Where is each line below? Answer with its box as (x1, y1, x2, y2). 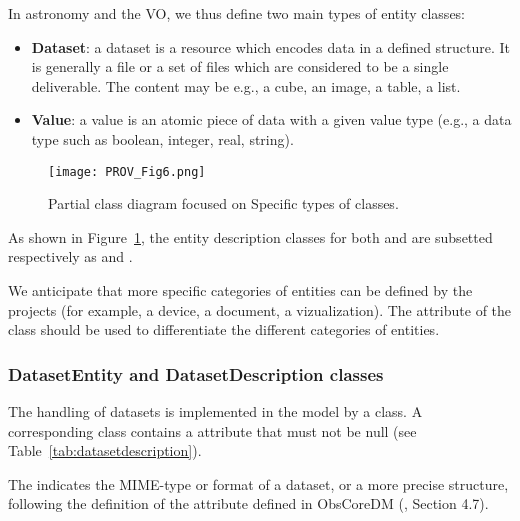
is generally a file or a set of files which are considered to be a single (31, 56, 449, 77)
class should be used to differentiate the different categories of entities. (8, 319, 440, 340)
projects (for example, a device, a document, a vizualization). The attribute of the (8, 299, 512, 320)
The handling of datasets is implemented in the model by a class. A (8, 401, 423, 421)
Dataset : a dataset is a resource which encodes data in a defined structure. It (31, 36, 511, 57)
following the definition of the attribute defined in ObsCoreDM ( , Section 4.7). (8, 493, 489, 514)
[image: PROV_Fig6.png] (48, 164, 206, 179)
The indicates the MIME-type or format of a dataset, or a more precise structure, (8, 473, 509, 494)
